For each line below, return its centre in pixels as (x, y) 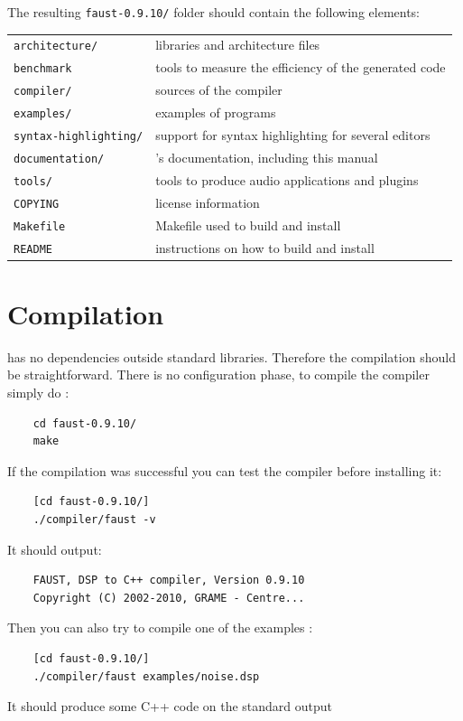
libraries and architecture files (238, 45)
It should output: (55, 549)
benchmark (43, 69)
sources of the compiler (219, 90)
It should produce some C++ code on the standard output (170, 706)
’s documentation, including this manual (267, 157)
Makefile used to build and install (248, 225)
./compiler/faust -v (94, 520)
